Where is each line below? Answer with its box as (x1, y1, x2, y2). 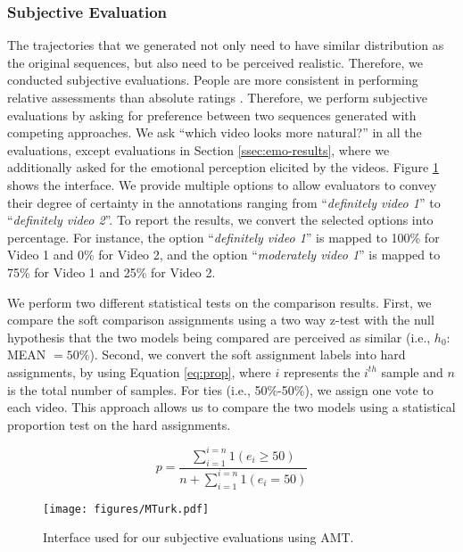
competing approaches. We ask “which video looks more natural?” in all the (7, 123, 422, 142)
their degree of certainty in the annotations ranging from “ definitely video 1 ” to (7, 193, 441, 211)
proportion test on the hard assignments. (7, 415, 231, 433)
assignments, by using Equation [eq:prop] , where (7, 362, 271, 381)
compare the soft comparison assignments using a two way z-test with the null (7, 310, 434, 329)
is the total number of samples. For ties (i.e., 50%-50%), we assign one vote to (7, 380, 434, 399)
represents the (283, 362, 360, 381)
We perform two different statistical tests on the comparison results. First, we (7, 292, 432, 311)
